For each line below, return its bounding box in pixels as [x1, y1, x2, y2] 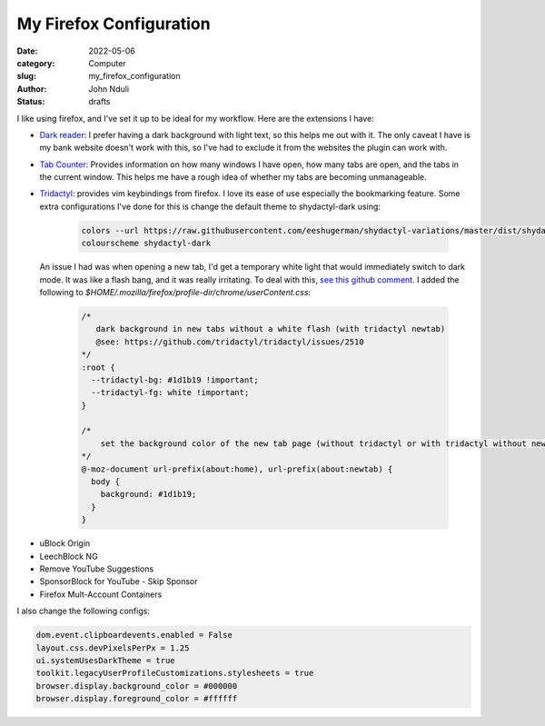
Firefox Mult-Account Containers [39, 589, 163, 600]
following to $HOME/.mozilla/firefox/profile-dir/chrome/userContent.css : [39, 286, 312, 297]
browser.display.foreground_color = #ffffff [35, 693, 238, 704]
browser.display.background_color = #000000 [35, 681, 238, 691]
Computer [88, 57, 126, 68]
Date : [16, 45, 38, 56]
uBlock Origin [39, 538, 91, 549]
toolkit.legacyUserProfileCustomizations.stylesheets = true [35, 668, 314, 679]
